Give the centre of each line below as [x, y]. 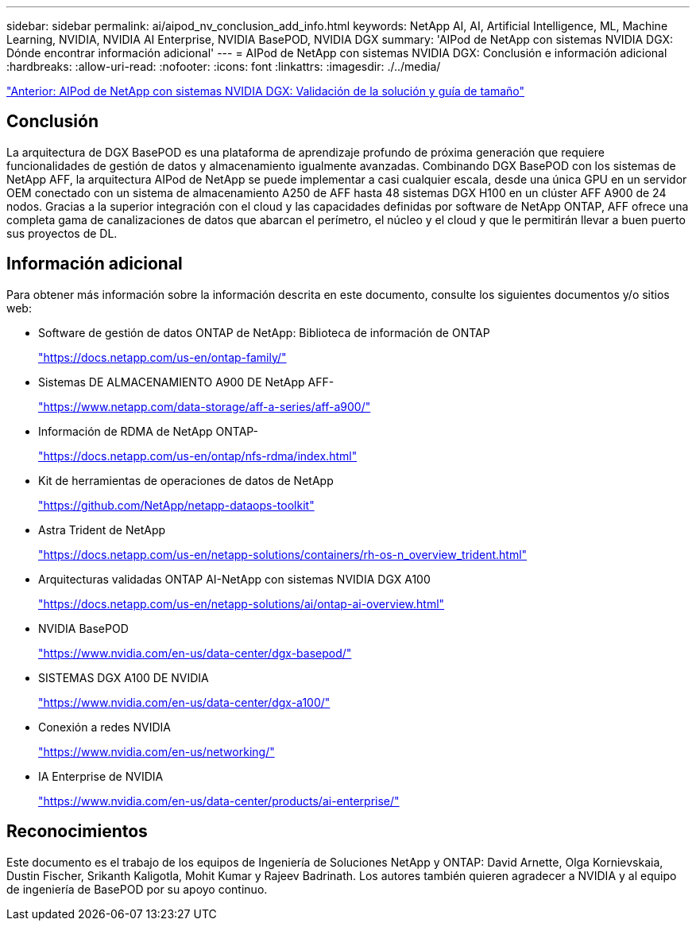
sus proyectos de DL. [62, 233]
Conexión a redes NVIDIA [104, 727]
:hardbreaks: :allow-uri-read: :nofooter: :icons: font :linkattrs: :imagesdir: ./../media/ [224, 66]
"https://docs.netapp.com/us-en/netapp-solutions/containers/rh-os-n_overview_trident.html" [283, 554]
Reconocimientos [77, 832]
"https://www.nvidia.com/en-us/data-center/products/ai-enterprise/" [219, 801]
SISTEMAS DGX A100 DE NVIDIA [124, 677]
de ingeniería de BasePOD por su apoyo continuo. [137, 889]
